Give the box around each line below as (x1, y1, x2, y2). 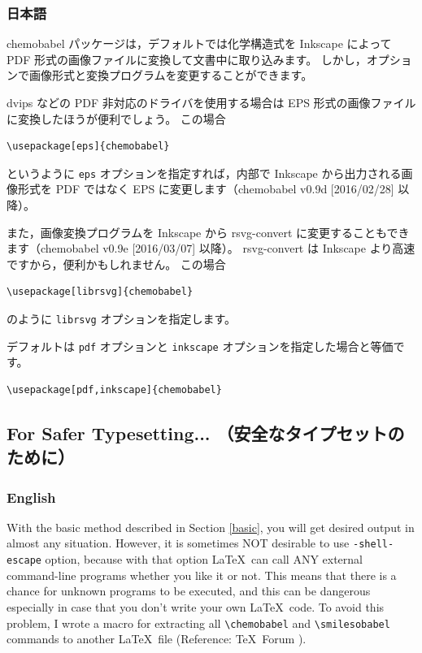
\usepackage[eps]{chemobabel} (7, 141, 170, 153)
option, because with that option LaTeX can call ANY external (45, 551, 363, 568)
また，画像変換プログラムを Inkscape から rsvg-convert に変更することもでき (7, 223, 410, 240)
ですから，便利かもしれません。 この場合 (7, 255, 226, 272)
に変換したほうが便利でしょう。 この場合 (7, 110, 226, 127)
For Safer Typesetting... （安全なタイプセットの (7, 420, 405, 445)
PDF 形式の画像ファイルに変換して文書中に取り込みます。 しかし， (7, 50, 367, 67)
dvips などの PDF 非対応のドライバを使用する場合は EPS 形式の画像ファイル (7, 94, 416, 110)
